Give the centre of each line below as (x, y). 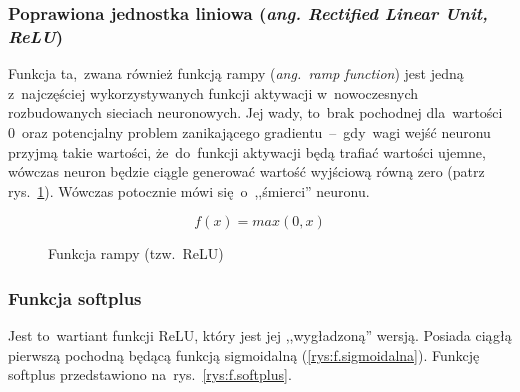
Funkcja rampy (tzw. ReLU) (136, 253)
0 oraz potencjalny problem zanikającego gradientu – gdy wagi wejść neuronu (249, 131)
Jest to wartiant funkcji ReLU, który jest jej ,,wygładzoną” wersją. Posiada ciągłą (260, 335)
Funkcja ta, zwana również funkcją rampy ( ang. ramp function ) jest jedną (236, 73)
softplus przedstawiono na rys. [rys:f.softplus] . (150, 374)
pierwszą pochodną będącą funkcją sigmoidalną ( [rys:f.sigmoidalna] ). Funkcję (244, 354)
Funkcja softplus (75, 297)
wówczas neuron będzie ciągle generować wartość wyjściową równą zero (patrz (246, 171)
